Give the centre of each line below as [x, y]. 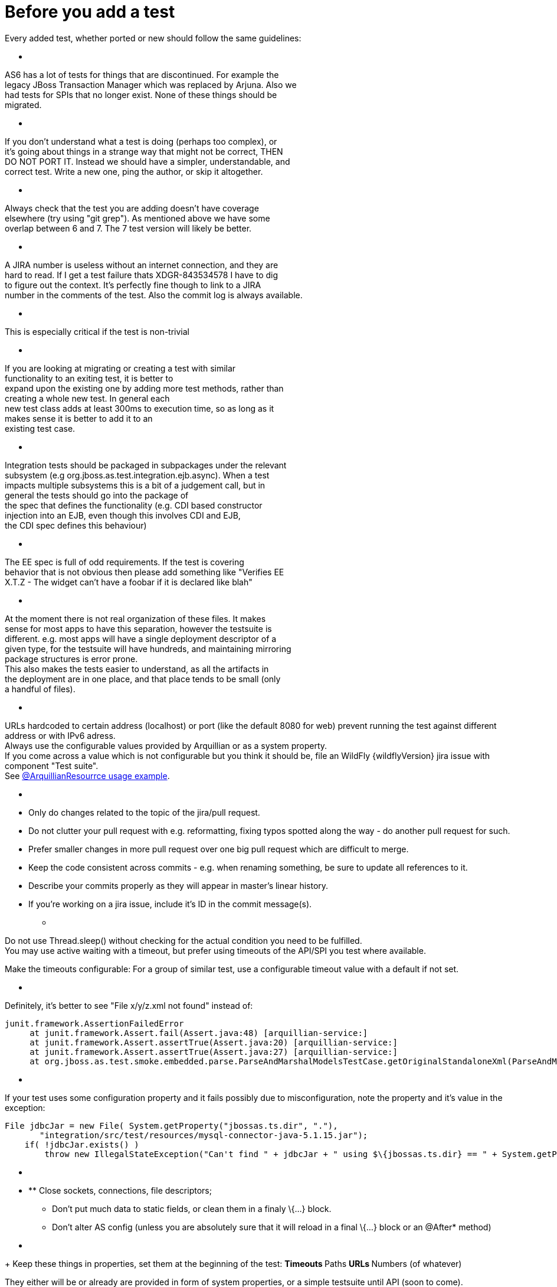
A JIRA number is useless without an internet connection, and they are [142, 265]
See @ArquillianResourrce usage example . [87, 776]
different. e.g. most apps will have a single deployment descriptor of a [141, 638]
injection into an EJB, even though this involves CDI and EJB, [123, 515]
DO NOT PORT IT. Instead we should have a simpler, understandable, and [148, 161]
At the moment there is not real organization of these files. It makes [135, 618]
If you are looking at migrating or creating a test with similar [120, 368]
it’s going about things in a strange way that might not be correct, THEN [144, 151]
